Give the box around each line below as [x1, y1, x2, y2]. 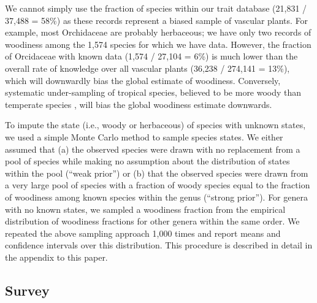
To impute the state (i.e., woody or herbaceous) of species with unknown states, [5, 118, 306, 131]
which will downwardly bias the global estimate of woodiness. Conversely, [5, 74, 281, 86]
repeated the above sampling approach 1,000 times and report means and [5, 226, 281, 239]
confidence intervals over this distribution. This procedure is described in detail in [5, 239, 313, 251]
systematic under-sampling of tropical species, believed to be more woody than [5, 86, 302, 99]
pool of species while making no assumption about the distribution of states [5, 155, 290, 167]
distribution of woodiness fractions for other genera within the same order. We [5, 215, 300, 228]
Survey [5, 280, 50, 299]
